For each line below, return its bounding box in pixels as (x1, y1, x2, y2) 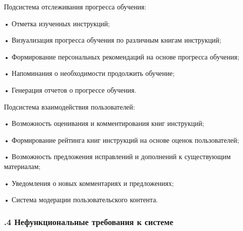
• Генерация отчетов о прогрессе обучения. (4, 84, 137, 95)
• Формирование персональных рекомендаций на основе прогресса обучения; (4, 51, 240, 61)
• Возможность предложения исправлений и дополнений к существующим (4, 151, 231, 162)
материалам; (4, 161, 41, 171)
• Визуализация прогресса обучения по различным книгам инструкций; (4, 35, 221, 45)
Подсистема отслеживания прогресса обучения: (4, 1, 146, 11)
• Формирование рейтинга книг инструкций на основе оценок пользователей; (4, 134, 239, 145)
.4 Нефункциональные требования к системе (4, 215, 174, 228)
